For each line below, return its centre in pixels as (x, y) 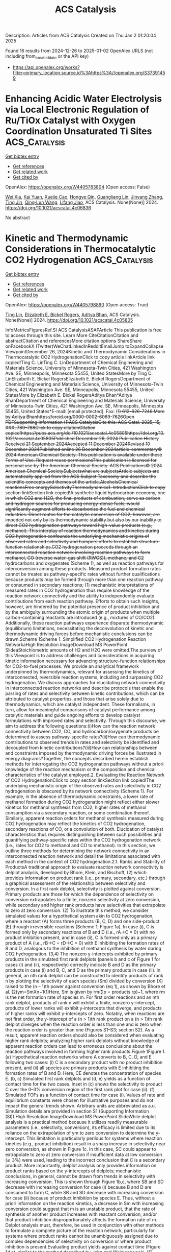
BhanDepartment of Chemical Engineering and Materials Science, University (85, 400)
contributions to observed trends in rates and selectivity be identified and (82, 742)
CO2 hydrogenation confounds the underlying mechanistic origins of (77, 536)
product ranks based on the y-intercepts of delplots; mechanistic (73, 1171)
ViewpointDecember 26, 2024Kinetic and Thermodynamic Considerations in (85, 351)
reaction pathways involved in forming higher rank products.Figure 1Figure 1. (85, 1051)
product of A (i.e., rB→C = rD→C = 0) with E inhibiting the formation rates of (85, 943)
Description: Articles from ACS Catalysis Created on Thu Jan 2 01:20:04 (81, 35)
